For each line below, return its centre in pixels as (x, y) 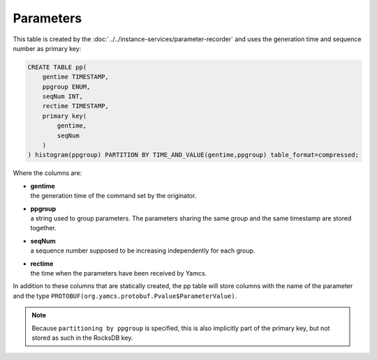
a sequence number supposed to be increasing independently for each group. (143, 250)
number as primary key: (47, 48)
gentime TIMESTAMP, (76, 77)
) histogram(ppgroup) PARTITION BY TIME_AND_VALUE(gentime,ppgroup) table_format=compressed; (193, 155)
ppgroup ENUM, (66, 87)
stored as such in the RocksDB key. (82, 338)
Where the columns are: (47, 173)
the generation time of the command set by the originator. (113, 196)
